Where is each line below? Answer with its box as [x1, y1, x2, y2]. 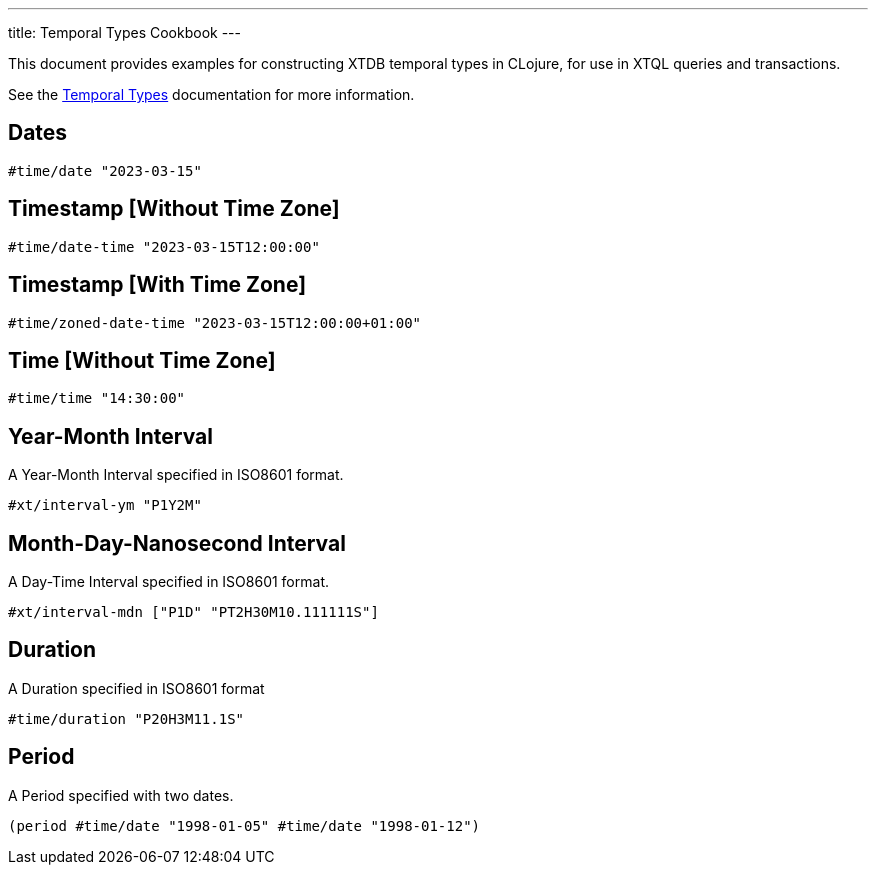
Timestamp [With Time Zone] [8, 272, 307, 298]
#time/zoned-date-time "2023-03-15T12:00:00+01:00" [8, 314, 422, 331]
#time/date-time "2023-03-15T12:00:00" [8, 238, 320, 255]
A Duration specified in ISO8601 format [8, 679, 265, 697]
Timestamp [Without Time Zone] [8, 196, 340, 222]
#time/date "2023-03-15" [8, 162, 202, 179]
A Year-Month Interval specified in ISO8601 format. [8, 466, 344, 484]
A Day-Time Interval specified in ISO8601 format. [8, 573, 329, 591]
